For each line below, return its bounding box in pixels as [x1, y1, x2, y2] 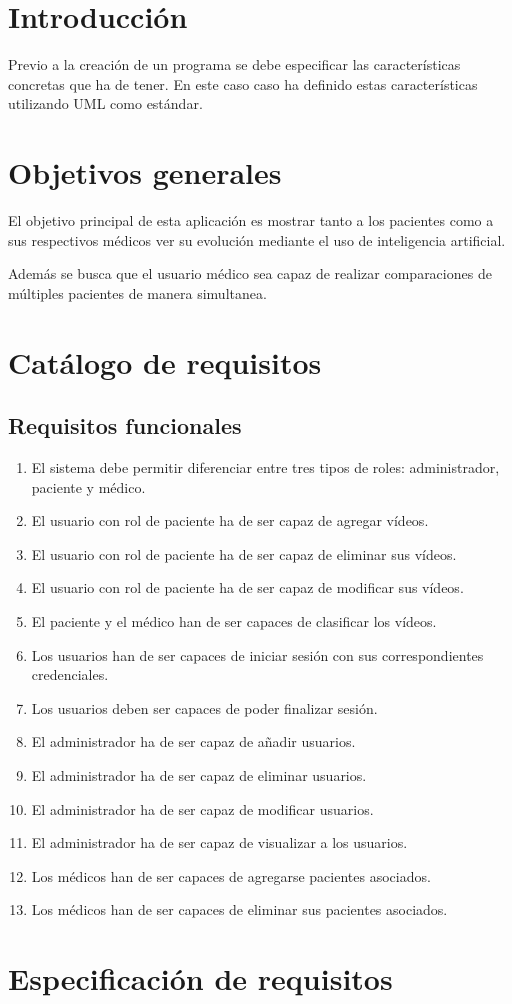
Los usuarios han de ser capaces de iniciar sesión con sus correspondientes [31, 644, 484, 665]
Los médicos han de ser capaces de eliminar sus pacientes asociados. [31, 899, 448, 920]
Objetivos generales [8, 152, 282, 193]
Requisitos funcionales [8, 410, 242, 441]
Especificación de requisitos [8, 958, 393, 999]
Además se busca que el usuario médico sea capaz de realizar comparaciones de [8, 263, 492, 284]
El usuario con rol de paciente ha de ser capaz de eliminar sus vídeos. [31, 543, 457, 564]
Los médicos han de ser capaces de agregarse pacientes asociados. [31, 865, 431, 886]
